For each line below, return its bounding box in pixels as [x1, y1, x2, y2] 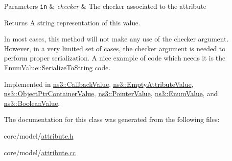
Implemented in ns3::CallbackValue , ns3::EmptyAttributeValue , [4, 79, 194, 89]
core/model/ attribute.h [4, 131, 74, 141]
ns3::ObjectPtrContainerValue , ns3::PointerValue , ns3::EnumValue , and [4, 88, 218, 99]
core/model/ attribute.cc [4, 147, 76, 157]
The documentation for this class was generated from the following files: [4, 114, 220, 124]
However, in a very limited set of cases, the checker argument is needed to [4, 43, 226, 53]
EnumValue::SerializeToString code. [4, 62, 111, 73]
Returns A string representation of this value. [4, 17, 140, 27]
